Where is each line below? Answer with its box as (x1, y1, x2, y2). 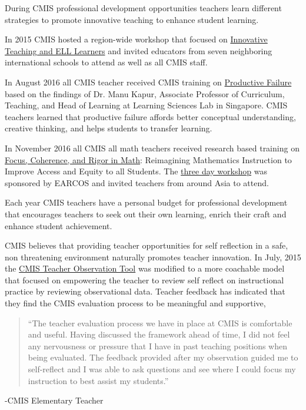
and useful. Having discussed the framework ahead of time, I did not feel (28, 328, 290, 340)
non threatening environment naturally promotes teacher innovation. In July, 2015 (5, 250, 301, 263)
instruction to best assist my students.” (28, 374, 169, 386)
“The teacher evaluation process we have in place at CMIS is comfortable (28, 316, 292, 329)
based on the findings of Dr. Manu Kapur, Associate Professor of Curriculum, (5, 87, 285, 100)
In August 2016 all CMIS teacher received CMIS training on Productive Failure (5, 75, 292, 88)
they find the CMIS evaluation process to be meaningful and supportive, (5, 297, 266, 309)
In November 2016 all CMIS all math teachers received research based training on (5, 141, 300, 154)
